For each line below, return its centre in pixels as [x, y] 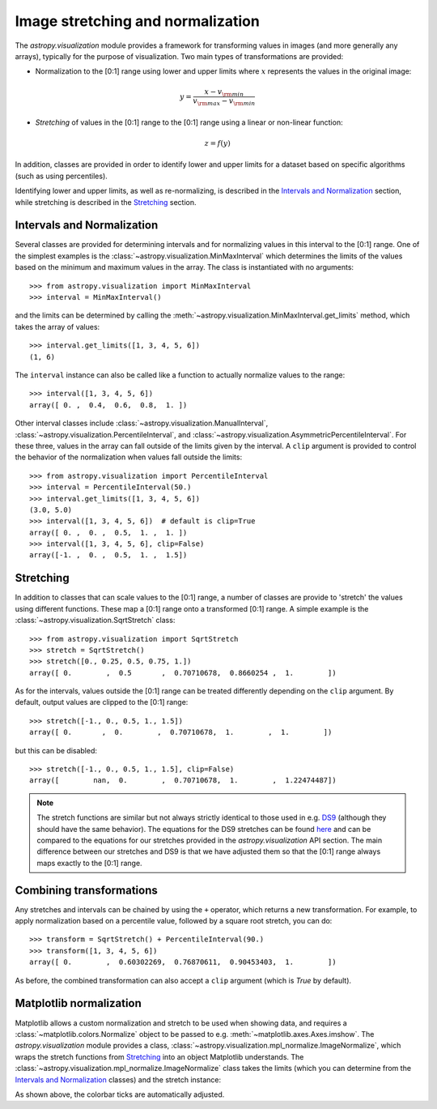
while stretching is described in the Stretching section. [106, 202]
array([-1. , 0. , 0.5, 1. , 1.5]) [108, 555]
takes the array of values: [57, 326]
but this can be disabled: [56, 750]
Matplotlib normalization [78, 1003]
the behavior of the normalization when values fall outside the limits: [129, 457]
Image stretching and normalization [138, 21]
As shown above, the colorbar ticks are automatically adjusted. [120, 1094]
